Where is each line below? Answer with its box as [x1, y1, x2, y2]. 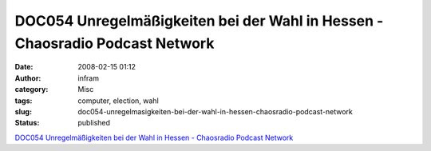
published [77, 118, 111, 128]
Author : [14, 73, 42, 83]
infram [77, 73, 100, 83]
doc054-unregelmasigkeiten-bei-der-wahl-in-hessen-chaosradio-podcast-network [77, 106, 353, 116]
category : [14, 85, 49, 94]
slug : [14, 106, 32, 116]
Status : [14, 118, 40, 128]
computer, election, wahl [77, 96, 159, 105]
